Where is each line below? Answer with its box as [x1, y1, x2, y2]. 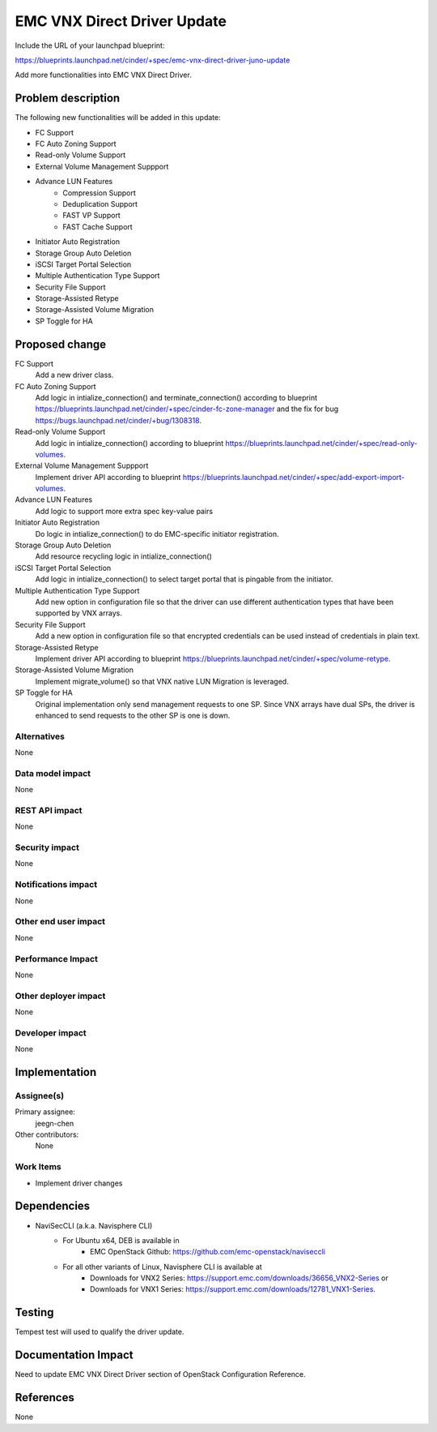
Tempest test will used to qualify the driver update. [15, 1327, 185, 1337]
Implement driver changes [35, 1178, 123, 1188]
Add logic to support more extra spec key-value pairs [35, 506, 214, 516]
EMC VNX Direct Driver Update [15, 12, 227, 30]
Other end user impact [15, 916, 105, 928]
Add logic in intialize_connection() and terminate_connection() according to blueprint [35, 392, 318, 402]
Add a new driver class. [35, 370, 114, 380]
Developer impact [15, 1027, 87, 1038]
